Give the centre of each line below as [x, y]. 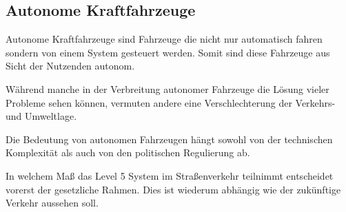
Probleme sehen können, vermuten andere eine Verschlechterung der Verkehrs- [171, 102]
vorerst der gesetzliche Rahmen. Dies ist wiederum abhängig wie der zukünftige [173, 189]
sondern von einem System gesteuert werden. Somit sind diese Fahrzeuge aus [168, 52]
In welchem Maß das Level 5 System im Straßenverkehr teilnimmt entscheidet [170, 175]
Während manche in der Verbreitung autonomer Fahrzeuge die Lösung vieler [167, 88]
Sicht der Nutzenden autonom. [70, 66]
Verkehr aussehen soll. [52, 203]
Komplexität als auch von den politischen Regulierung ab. [128, 152]
